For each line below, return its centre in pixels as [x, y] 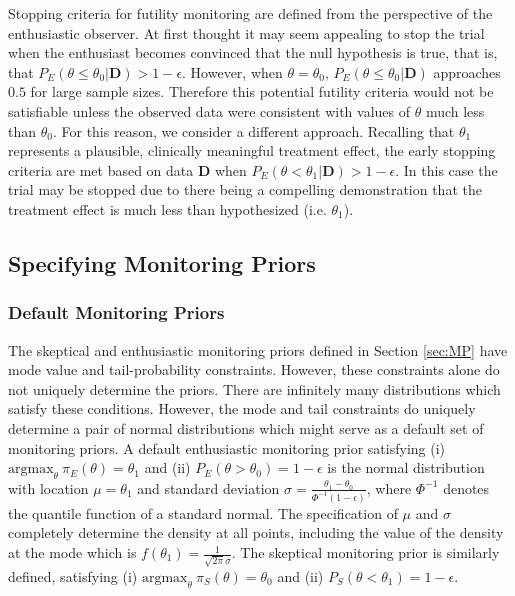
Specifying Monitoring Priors [162, 262]
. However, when [232, 71]
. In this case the [446, 169]
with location [48, 487]
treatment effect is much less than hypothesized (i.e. [167, 208]
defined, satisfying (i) [73, 575]
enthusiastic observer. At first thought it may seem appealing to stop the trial [246, 32]
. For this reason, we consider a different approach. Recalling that [253, 130]
